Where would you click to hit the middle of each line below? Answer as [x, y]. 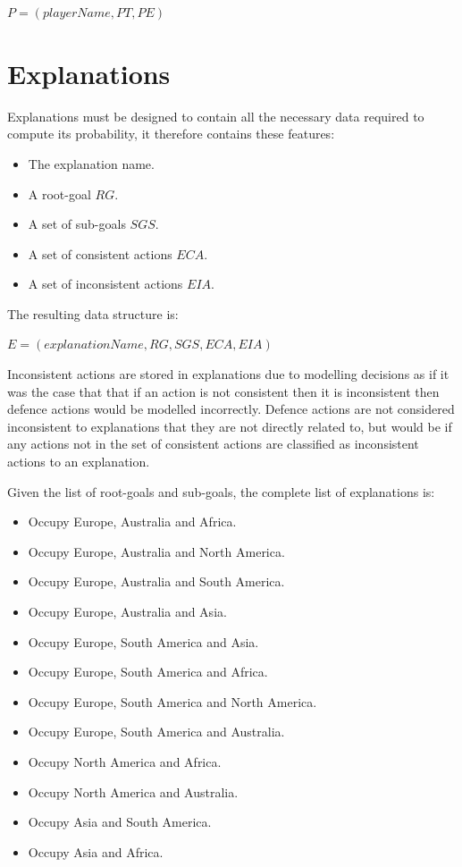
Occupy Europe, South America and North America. [172, 701]
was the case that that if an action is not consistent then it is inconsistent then [223, 391]
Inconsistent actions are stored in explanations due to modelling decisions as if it [228, 374]
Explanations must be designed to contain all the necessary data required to [216, 116]
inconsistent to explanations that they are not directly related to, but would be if [230, 426]
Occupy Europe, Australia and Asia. [127, 611]
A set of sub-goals [77, 224]
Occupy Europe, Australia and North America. [156, 551]
